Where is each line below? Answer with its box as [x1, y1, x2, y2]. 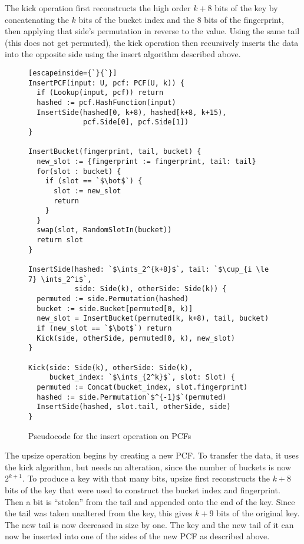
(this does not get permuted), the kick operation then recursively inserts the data [5, 36, 299, 48]
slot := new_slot [53, 186, 121, 195]
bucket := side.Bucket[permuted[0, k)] [37, 304, 193, 313]
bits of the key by [214, 2, 278, 14]
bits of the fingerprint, [204, 13, 284, 25]
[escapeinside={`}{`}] [28, 68, 117, 77]
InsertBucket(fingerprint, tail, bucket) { [28, 147, 201, 156]
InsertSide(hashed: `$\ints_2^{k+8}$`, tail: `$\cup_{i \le [28, 265, 269, 274]
